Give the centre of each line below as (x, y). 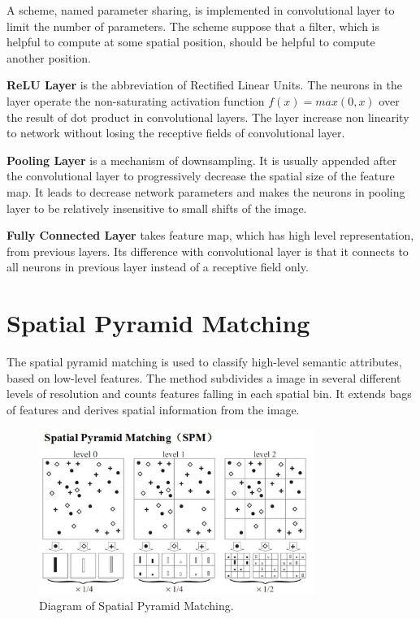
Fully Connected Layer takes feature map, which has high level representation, (210, 235)
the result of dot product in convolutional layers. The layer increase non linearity (208, 117)
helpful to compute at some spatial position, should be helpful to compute (191, 42)
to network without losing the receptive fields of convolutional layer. (176, 133)
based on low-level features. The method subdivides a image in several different (204, 377)
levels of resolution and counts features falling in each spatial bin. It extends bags (209, 394)
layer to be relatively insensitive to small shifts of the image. (157, 208)
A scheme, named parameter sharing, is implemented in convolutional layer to (201, 10)
